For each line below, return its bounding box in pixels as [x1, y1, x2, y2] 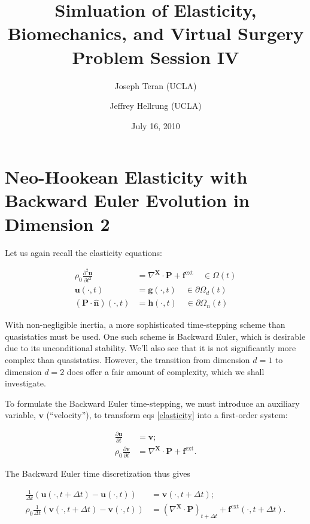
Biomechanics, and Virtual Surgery [7, 21, 304, 45]
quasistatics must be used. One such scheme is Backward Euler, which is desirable [5, 330, 306, 342]
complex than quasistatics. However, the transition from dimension [5, 354, 250, 366]
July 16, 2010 [131, 119, 180, 132]
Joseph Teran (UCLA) [114, 79, 197, 92]
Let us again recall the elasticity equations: [5, 246, 162, 258]
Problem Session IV [72, 44, 239, 69]
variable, [5, 409, 36, 421]
